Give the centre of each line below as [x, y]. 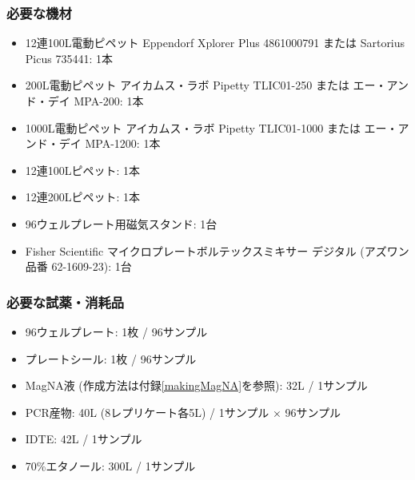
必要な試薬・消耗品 [66, 301]
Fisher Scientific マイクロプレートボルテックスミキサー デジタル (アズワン [217, 250]
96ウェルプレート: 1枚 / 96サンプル [116, 331]
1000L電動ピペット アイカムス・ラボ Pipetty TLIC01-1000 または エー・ [211, 127]
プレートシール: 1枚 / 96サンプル [111, 358]
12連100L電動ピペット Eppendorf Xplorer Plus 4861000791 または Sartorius [215, 43]
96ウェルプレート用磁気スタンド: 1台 [121, 223]
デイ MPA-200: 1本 [96, 101]
